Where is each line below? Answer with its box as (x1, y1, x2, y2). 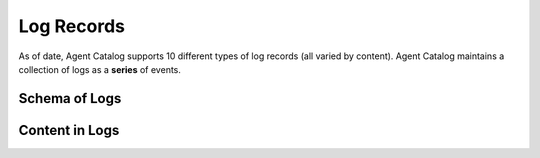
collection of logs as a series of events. (18, 63, 182, 75)
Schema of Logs (18, 90, 122, 107)
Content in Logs (18, 121, 120, 139)
